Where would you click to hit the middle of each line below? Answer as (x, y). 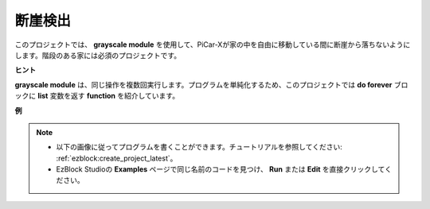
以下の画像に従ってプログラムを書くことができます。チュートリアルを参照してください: (199, 147)
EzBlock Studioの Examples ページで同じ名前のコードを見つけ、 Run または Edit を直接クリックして (221, 169)
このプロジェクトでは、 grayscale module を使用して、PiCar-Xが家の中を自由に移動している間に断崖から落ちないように (213, 45)
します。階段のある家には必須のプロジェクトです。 (98, 55)
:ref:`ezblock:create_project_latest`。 (117, 158)
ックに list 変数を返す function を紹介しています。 (97, 96)
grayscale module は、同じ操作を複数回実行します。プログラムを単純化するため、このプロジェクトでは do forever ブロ (211, 84)
